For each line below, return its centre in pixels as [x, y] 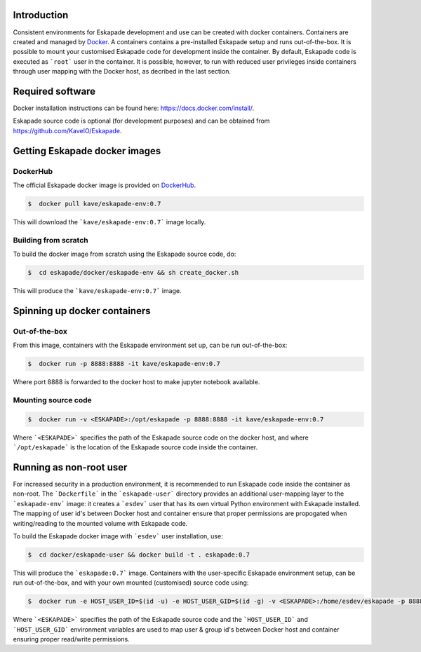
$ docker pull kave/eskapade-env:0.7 [94, 204]
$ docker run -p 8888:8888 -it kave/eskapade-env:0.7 [124, 364]
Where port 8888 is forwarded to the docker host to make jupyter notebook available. [136, 382]
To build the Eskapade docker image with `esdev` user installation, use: [118, 536]
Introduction [41, 15]
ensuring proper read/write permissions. [71, 639]
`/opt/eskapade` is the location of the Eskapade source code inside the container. [135, 447]
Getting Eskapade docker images [87, 151]
